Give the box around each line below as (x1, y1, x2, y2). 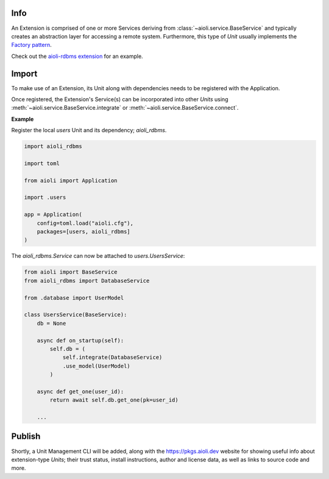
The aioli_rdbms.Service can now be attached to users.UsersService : (11, 252, 185, 260)
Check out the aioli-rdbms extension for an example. (11, 52, 143, 60)
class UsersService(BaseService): (24, 311, 127, 318)
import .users (24, 194, 66, 201)
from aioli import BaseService (24, 269, 118, 275)
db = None (37, 320, 66, 327)
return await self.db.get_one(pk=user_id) (49, 397, 179, 403)
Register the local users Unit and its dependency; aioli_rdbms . (11, 127, 167, 134)
